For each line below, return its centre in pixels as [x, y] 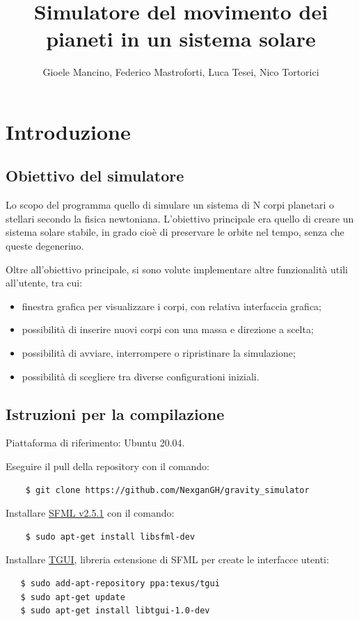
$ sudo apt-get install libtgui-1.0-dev [115, 611]
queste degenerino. [45, 246]
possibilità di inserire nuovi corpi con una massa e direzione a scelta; [168, 329]
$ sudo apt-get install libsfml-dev [110, 537]
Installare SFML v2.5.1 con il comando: [90, 513]
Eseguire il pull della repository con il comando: [107, 466]
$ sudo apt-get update [73, 597]
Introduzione [68, 131]
